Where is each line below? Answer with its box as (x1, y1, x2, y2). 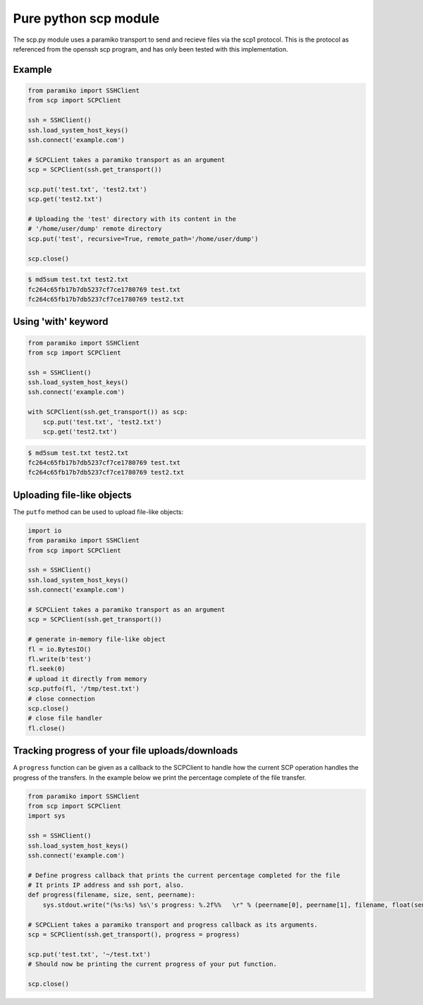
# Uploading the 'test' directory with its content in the (27, 215, 236, 223)
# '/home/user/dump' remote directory (27, 225, 162, 233)
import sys (27, 812, 66, 820)
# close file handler (27, 714, 103, 722)
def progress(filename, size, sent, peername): (27, 891, 195, 899)
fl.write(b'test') (27, 655, 92, 663)
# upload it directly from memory (27, 674, 147, 683)
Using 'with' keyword (13, 316, 109, 328)
